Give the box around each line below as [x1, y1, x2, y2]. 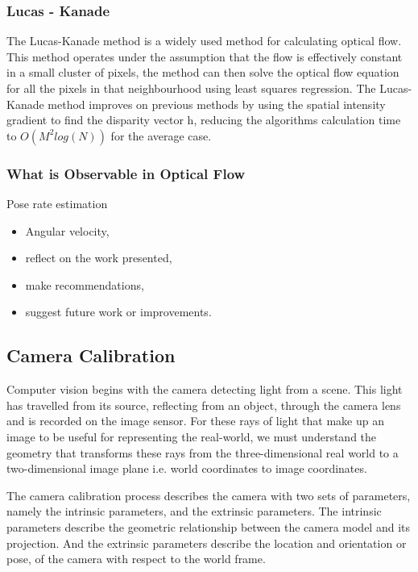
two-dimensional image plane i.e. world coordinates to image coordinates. [6, 460, 367, 477]
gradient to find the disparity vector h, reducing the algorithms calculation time [6, 111, 401, 128]
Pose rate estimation [6, 195, 108, 211]
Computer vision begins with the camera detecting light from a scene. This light [6, 381, 403, 398]
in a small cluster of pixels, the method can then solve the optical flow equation [6, 64, 399, 81]
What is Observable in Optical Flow [6, 163, 246, 183]
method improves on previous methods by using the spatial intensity [48, 95, 386, 112]
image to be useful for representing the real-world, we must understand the [6, 428, 377, 445]
